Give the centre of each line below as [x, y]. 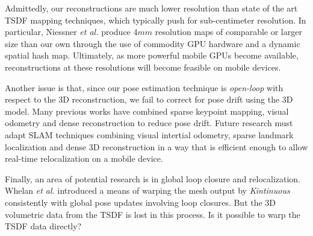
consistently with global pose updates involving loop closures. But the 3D [141, 202]
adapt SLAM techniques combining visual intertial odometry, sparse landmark [149, 134]
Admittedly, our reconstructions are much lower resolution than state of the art [151, 8]
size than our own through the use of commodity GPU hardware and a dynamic [153, 43]
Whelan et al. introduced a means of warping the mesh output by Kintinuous [147, 190]
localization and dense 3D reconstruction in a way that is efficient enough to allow [156, 146]
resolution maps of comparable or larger [228, 32]
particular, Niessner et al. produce [68, 32]
